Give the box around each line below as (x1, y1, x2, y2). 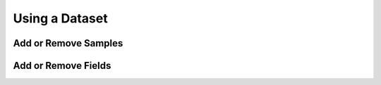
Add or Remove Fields (13, 60, 111, 72)
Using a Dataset (13, 11, 109, 26)
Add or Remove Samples (13, 37, 123, 49)
